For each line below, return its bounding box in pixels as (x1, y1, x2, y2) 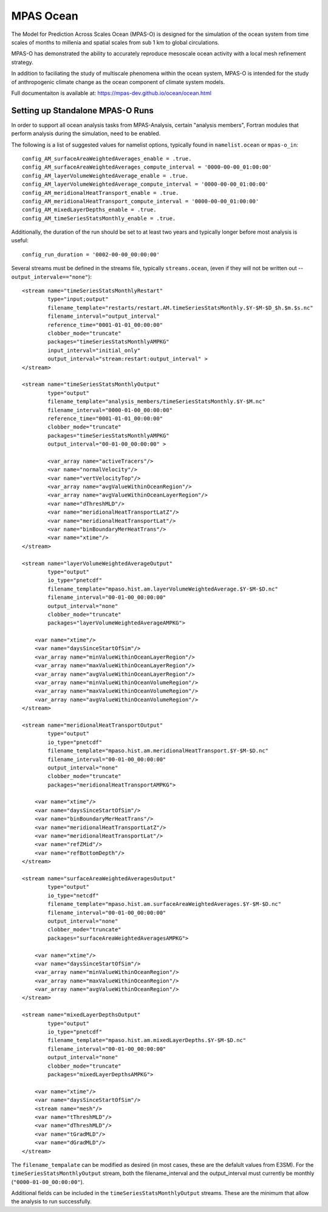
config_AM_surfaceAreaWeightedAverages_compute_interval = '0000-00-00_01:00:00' (22, 164, 272, 170)
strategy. (11, 58, 33, 66)
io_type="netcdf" (47, 892, 100, 899)
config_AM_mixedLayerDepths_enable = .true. (22, 206, 157, 213)
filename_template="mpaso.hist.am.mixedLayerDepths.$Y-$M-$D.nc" (47, 1037, 247, 1044)
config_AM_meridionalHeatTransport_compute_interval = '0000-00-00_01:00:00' (22, 198, 259, 205)
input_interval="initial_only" (47, 347, 141, 354)
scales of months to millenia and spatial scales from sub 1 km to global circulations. (11, 38, 220, 46)
